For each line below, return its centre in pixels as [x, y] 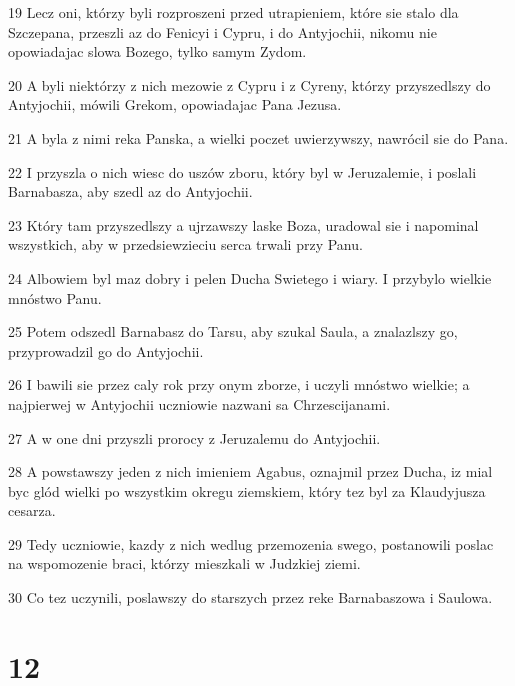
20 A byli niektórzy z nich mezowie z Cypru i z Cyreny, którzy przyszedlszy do [249, 84]
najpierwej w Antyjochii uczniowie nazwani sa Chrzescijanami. [199, 403]
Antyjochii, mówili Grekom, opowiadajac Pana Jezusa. [175, 104]
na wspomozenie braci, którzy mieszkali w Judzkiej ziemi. [184, 563]
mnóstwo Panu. [55, 297]
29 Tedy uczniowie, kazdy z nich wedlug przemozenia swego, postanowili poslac [251, 543]
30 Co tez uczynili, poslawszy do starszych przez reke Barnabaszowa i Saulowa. [250, 597]
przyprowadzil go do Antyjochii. [106, 350]
